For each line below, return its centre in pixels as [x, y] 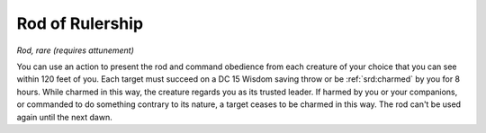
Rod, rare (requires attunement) [76, 50]
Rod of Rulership [80, 23]
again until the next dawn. [64, 117]
